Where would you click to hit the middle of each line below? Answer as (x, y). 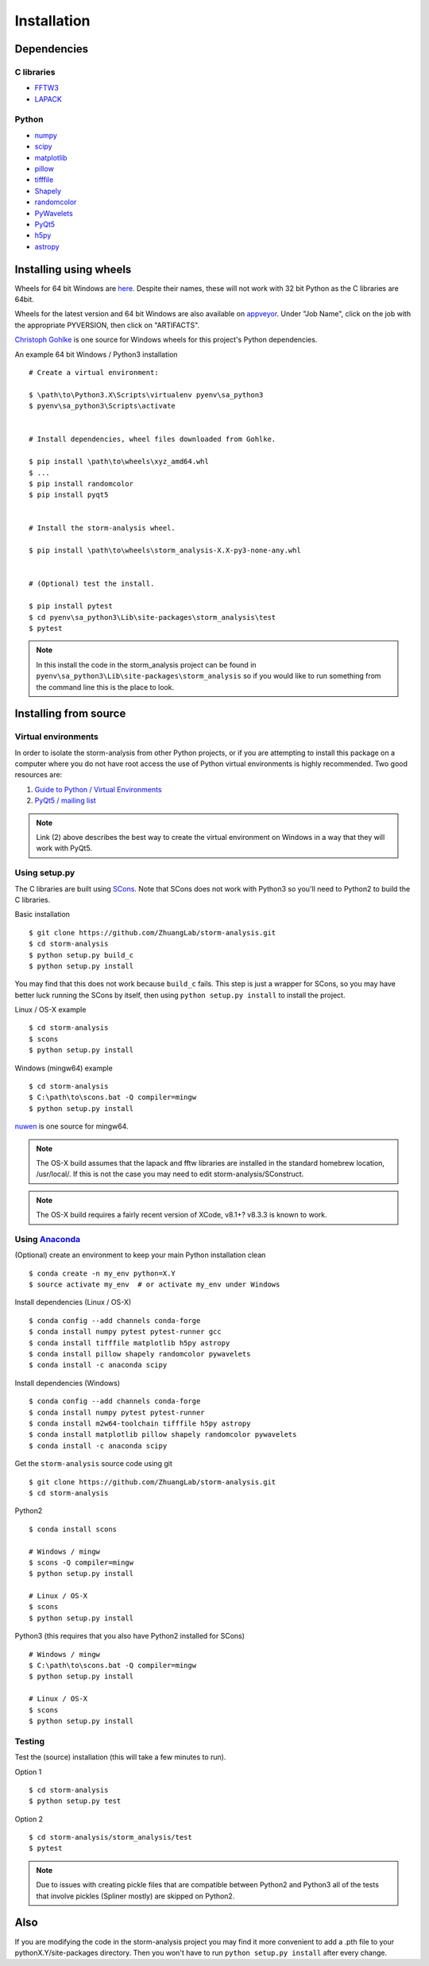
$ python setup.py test (75, 1801)
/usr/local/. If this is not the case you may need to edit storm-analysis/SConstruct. (170, 1174)
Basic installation (43, 915)
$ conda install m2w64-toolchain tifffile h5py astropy (140, 1424)
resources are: (39, 775)
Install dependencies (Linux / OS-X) (73, 1302)
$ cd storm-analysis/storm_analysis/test (110, 1837)
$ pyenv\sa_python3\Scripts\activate (102, 406)
